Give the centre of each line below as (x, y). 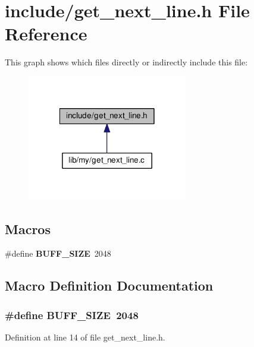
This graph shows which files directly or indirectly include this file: (126, 62)
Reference (46, 34)
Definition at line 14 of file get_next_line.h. (85, 337)
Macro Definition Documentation (109, 286)
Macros (28, 228)
